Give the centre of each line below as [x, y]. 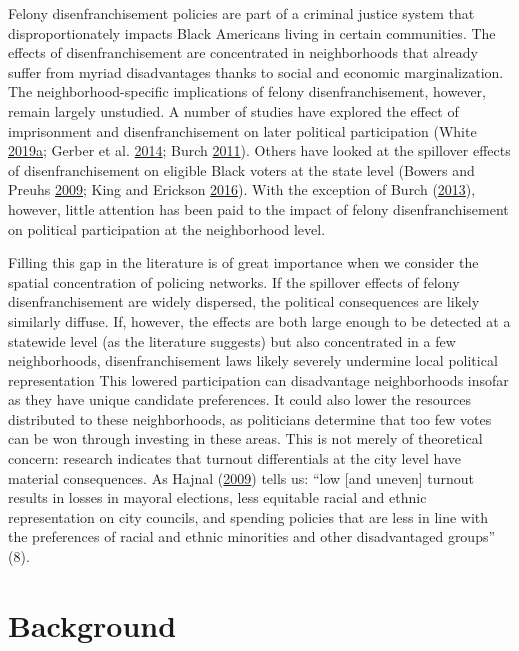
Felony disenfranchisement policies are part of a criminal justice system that [241, 13]
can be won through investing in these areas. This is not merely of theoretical [245, 438]
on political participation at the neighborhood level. [167, 228]
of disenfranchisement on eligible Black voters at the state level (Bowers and [241, 169]
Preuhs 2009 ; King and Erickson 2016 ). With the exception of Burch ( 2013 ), [242, 189]
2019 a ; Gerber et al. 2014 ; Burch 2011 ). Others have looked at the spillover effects [259, 150]
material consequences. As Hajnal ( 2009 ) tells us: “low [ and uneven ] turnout [241, 477]
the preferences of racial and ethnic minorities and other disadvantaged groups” [252, 536]
